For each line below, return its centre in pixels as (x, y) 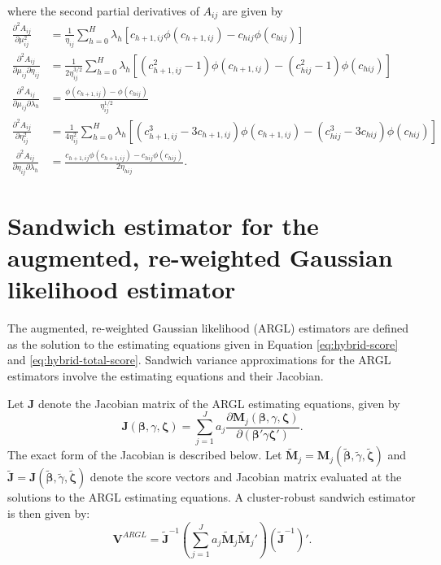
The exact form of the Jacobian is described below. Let (145, 455)
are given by (252, 11)
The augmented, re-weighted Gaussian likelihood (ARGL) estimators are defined (208, 328)
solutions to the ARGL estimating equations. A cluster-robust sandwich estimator (212, 497)
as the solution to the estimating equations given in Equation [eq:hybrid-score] (203, 343)
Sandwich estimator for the (163, 225)
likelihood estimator (122, 289)
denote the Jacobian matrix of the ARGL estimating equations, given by (219, 403)
